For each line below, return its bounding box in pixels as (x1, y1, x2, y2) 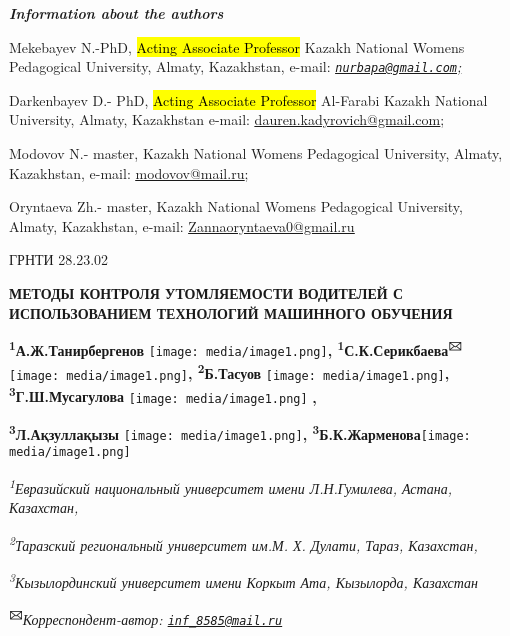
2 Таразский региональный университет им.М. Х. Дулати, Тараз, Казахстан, (9, 531, 478, 555)
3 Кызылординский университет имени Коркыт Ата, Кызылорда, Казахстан (9, 569, 478, 592)
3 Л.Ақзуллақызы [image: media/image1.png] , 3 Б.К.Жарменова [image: (9, 421, 471, 444)
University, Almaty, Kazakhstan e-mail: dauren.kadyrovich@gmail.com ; (9, 109, 445, 130)
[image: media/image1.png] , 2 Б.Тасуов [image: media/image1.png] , (9, 360, 450, 384)
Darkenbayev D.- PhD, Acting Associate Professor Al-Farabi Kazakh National (9, 89, 488, 110)
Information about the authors (9, 3, 224, 23)
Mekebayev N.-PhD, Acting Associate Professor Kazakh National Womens (9, 36, 465, 57)
